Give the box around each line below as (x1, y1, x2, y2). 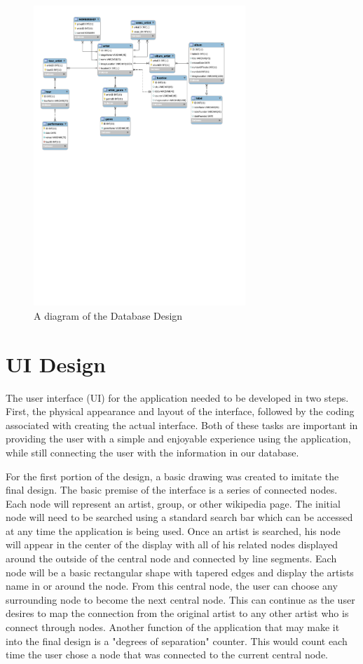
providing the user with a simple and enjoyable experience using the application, (6, 431, 351, 446)
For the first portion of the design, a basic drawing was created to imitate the (6, 468, 339, 483)
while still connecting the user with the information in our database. (6, 445, 299, 459)
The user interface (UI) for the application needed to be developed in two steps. (6, 390, 349, 405)
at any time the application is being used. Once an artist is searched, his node (6, 523, 341, 538)
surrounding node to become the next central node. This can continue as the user (6, 592, 355, 607)
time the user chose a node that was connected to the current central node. (6, 647, 328, 662)
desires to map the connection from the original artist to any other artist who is (6, 606, 349, 621)
